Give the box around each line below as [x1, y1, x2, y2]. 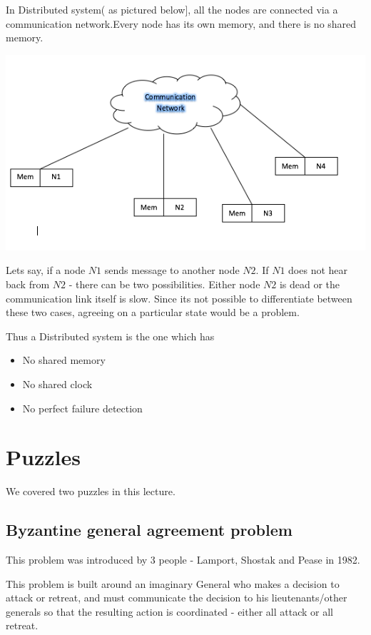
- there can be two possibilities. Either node [68, 276, 260, 291]
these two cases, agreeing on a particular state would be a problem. [6, 305, 300, 320]
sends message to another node [104, 263, 240, 278]
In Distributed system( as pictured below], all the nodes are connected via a [6, 2, 338, 16]
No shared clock [22, 376, 93, 391]
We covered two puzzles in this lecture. [6, 484, 176, 499]
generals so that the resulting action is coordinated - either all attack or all [6, 604, 333, 619]
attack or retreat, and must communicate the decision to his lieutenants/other [6, 590, 347, 605]
